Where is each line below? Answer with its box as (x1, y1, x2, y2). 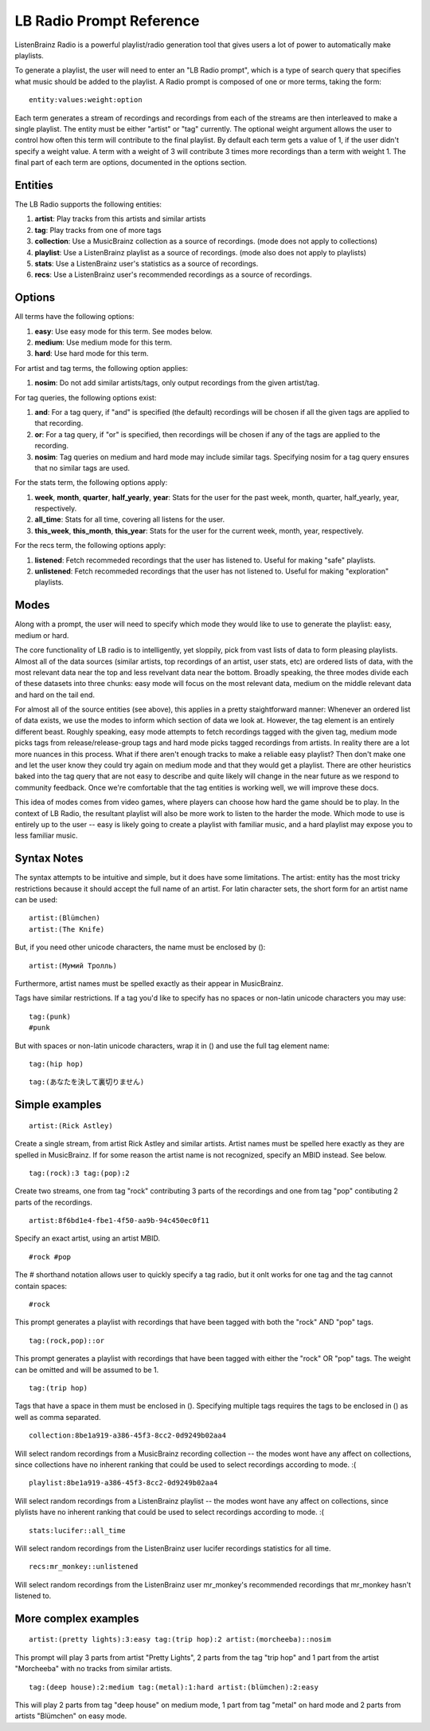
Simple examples (14, 1098, 102, 1112)
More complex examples (14, 1611, 139, 1625)
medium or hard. (14, 630, 69, 640)
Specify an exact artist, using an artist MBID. (14, 1233, 161, 1244)
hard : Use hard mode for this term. (34, 349, 149, 358)
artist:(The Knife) (29, 925, 105, 933)
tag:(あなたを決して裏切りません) (29, 1078, 145, 1086)
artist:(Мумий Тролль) (29, 961, 118, 970)
